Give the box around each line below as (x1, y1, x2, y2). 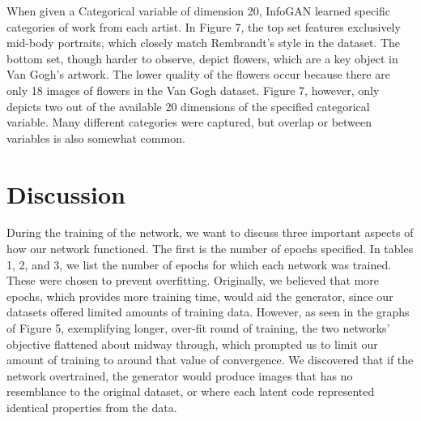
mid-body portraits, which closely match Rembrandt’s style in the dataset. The (6, 34, 401, 51)
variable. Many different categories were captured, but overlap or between (6, 114, 372, 131)
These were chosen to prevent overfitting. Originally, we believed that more (6, 272, 379, 289)
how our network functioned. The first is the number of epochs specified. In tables (6, 240, 414, 257)
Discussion (6, 177, 125, 210)
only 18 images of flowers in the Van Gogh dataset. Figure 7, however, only (6, 81, 380, 98)
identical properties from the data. (6, 399, 177, 415)
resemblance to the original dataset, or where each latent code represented (6, 383, 375, 400)
